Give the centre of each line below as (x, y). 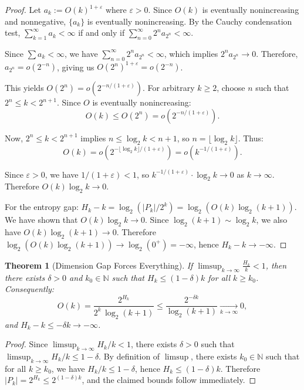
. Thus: (251, 138)
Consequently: (30, 289)
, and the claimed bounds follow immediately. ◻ (169, 380)
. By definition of (129, 356)
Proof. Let (23, 9)
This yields (24, 88)
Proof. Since (26, 344)
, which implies (191, 53)
